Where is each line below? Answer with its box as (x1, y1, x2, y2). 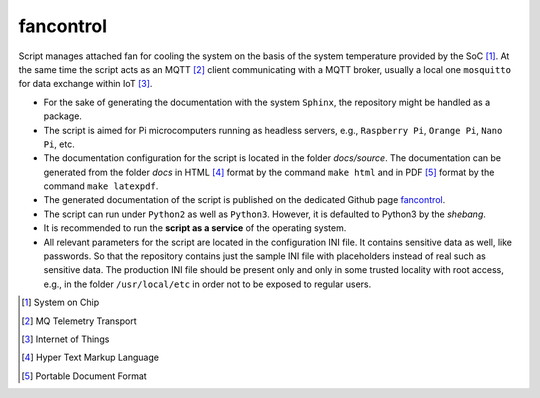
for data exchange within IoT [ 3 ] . (18, 78, 153, 90)
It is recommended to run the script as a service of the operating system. (43, 222, 347, 234)
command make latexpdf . (43, 180, 159, 192)
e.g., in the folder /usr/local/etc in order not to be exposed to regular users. (43, 278, 372, 290)
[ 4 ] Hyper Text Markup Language (21, 351, 160, 364)
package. (43, 110, 82, 122)
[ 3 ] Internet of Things (21, 333, 110, 345)
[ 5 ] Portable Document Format (21, 370, 147, 382)
